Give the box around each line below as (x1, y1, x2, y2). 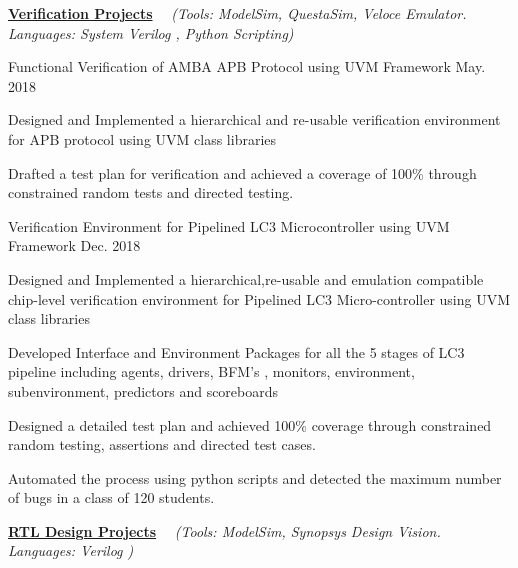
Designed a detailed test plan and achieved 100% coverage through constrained (8, 414, 492, 435)
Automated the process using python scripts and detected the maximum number (8, 467, 502, 488)
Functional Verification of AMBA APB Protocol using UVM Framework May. (8, 56, 486, 77)
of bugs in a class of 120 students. (8, 487, 215, 508)
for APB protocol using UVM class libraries (8, 128, 277, 149)
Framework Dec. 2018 (8, 235, 141, 256)
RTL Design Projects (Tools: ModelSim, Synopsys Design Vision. (8, 520, 441, 541)
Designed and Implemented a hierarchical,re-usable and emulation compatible (8, 268, 484, 289)
